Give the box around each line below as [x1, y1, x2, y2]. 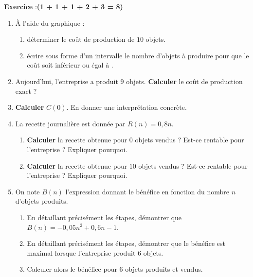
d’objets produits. [15, 196, 68, 206]
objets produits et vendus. [125, 264, 203, 274]
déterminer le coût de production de [27, 34, 135, 44]
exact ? [15, 86, 37, 96]
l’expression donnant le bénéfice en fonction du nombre [65, 186, 230, 196]
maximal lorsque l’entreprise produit [27, 247, 136, 258]
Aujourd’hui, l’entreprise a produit [15, 76, 118, 86]
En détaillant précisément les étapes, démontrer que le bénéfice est [27, 238, 225, 248]
